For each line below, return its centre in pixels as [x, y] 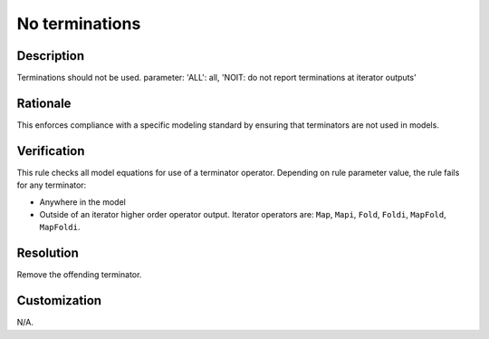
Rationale [44, 103]
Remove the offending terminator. [79, 275]
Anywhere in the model [82, 202]
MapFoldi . [60, 228]
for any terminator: [52, 185]
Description [51, 56]
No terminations [79, 24]
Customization [59, 300]
